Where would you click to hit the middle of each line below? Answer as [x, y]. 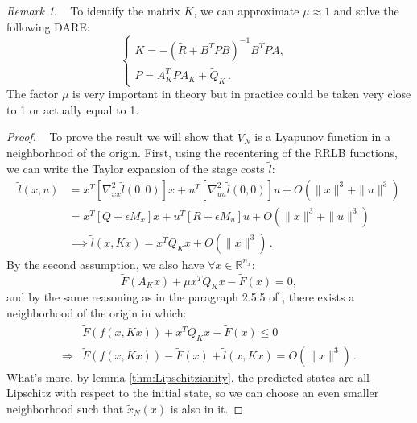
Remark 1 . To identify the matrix [93, 10]
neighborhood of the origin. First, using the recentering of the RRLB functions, [202, 153]
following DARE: [48, 26]
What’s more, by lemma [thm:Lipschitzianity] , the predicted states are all [188, 377]
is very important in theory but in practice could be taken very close [242, 94]
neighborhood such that [65, 408]
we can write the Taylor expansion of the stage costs [136, 169]
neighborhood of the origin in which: [97, 312]
